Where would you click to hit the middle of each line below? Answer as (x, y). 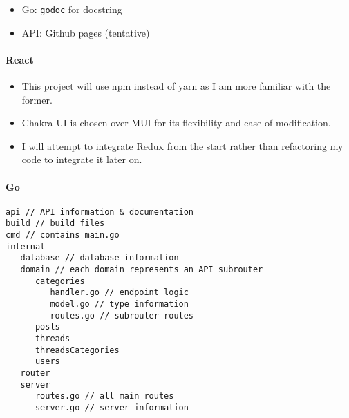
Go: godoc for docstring (72, 9)
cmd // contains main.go (63, 235)
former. (37, 99)
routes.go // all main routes (104, 396)
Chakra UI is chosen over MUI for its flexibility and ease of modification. (176, 123)
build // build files (55, 224)
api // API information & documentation (100, 212)
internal (26, 246)
